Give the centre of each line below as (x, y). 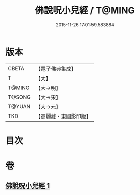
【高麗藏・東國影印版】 (64, 116)
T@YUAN (19, 106)
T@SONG (19, 97)
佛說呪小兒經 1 (28, 186)
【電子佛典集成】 (56, 69)
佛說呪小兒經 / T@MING (85, 10)
